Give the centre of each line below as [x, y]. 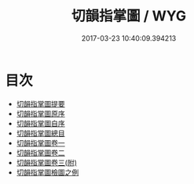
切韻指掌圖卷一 [40, 143]
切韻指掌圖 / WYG [129, 16]
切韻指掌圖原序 [40, 114]
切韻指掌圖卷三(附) [47, 162]
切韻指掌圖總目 [40, 133]
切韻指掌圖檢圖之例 [48, 172]
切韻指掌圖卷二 [40, 153]
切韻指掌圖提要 [40, 103]
